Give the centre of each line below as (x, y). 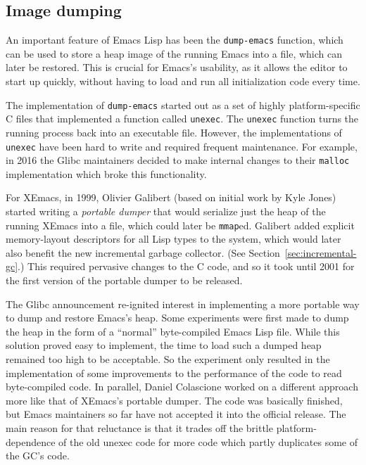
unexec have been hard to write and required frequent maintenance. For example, (182, 146)
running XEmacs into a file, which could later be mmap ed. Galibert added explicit (180, 225)
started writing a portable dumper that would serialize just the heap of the (166, 211)
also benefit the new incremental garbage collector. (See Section (143, 252)
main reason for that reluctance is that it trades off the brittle (139, 428)
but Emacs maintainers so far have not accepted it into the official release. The (176, 414)
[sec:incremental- (321, 252)
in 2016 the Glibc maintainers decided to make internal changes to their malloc (178, 160)
